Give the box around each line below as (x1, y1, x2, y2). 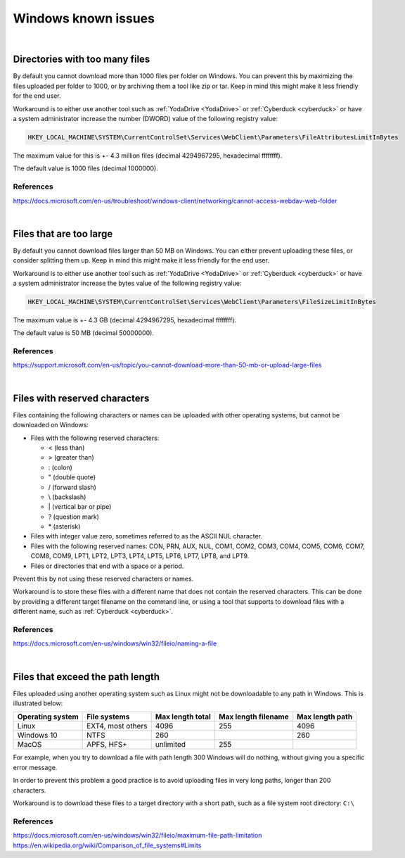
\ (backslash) (48, 493, 86, 501)
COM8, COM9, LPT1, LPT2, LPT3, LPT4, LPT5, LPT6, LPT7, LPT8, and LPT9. (30, 552, 250, 560)
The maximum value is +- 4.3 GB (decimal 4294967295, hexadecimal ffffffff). (13, 315, 237, 324)
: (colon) (48, 463, 73, 472)
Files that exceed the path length (13, 671, 160, 683)
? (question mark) (48, 512, 100, 521)
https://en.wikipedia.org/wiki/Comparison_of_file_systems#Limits (13, 841, 202, 850)
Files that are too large (13, 227, 113, 239)
